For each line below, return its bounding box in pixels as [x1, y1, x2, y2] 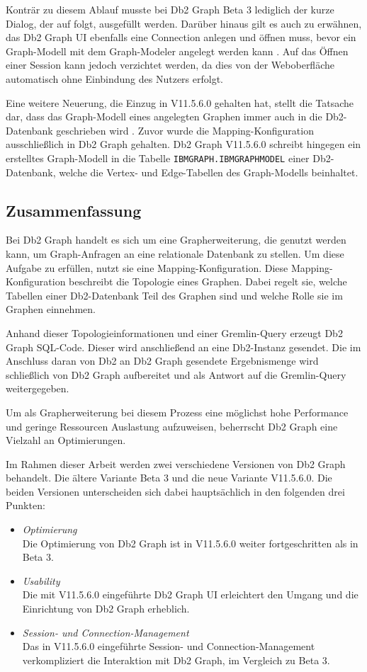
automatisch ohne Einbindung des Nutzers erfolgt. [6, 71, 223, 86]
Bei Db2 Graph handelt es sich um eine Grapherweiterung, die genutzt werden [6, 232, 346, 247]
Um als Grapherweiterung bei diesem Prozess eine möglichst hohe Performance [6, 404, 349, 419]
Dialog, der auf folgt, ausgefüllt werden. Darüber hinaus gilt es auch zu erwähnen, [6, 16, 362, 30]
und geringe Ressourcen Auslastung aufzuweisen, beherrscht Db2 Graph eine [6, 418, 338, 433]
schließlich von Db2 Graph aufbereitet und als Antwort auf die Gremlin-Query [6, 367, 346, 382]
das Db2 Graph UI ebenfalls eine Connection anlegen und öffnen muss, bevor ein [6, 30, 356, 45]
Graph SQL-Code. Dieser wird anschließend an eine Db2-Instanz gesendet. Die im [6, 339, 361, 354]
